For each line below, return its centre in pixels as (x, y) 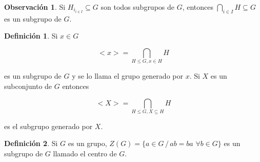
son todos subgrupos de (138, 7)
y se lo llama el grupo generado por (127, 76)
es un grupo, (87, 143)
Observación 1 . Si (35, 7)
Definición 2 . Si (31, 143)
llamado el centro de (85, 154)
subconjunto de (28, 86)
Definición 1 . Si (31, 36)
